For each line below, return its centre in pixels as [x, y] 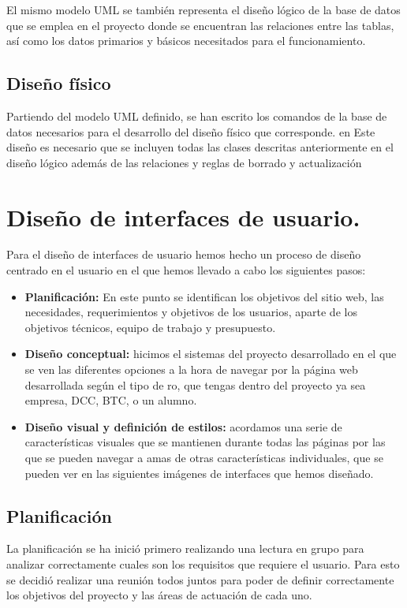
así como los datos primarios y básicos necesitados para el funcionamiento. [186, 41]
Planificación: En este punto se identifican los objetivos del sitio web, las [204, 296]
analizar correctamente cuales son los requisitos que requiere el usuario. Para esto [203, 564]
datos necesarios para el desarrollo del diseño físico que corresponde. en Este [191, 131]
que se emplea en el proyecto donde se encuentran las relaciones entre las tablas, [200, 25]
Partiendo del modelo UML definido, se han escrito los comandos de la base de [197, 116]
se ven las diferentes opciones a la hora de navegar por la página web [191, 369]
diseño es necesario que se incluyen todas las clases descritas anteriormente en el [200, 147]
